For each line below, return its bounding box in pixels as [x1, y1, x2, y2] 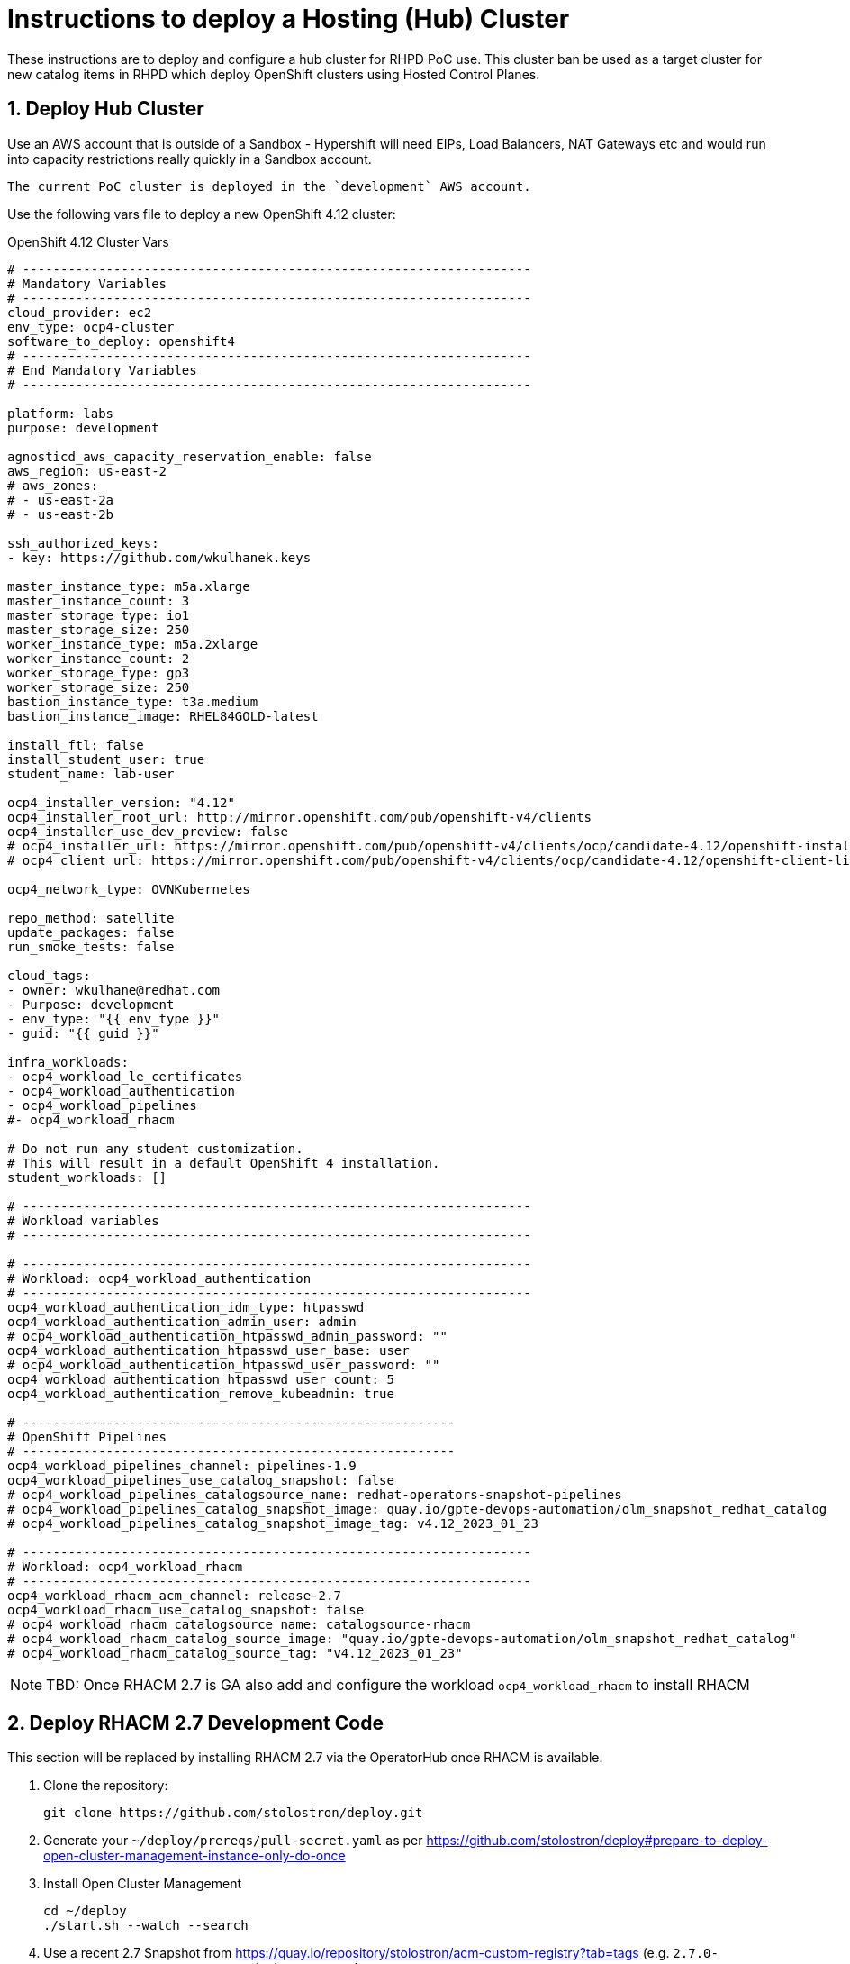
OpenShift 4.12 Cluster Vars [7, 233, 169, 250]
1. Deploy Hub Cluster [7, 97, 204, 121]
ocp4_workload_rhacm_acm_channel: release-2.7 [7, 1587, 341, 1603]
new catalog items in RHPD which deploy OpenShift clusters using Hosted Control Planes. [7, 66, 540, 82]
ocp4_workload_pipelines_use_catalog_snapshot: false [7, 1472, 394, 1487]
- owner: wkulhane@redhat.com [7, 982, 221, 997]
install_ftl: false [7, 737, 144, 752]
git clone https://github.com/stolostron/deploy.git [43, 1805, 423, 1821]
